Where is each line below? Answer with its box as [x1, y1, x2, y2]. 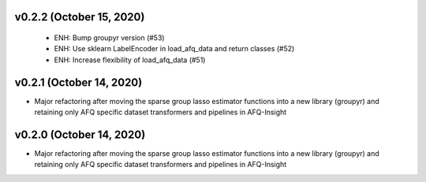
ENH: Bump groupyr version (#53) [54, 33, 165, 43]
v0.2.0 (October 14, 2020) [14, 128, 146, 141]
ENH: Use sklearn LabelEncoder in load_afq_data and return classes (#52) [54, 44, 295, 54]
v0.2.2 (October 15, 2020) [14, 10, 145, 24]
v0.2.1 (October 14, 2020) [14, 76, 143, 89]
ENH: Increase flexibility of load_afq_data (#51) [54, 55, 206, 65]
